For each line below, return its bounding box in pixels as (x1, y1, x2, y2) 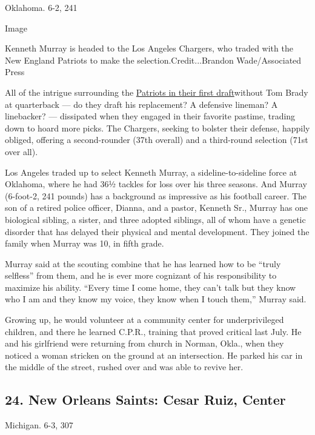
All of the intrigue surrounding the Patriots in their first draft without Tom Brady (5, 85, 308, 98)
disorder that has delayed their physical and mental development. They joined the (5, 225, 310, 237)
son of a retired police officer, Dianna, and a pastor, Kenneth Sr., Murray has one (5, 201, 308, 214)
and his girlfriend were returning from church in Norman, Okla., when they (5, 337, 284, 350)
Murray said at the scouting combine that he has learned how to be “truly (5, 257, 281, 270)
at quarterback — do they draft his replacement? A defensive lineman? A (5, 98, 278, 110)
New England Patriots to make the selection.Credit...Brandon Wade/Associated (5, 53, 302, 66)
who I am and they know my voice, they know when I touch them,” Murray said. (5, 293, 307, 305)
